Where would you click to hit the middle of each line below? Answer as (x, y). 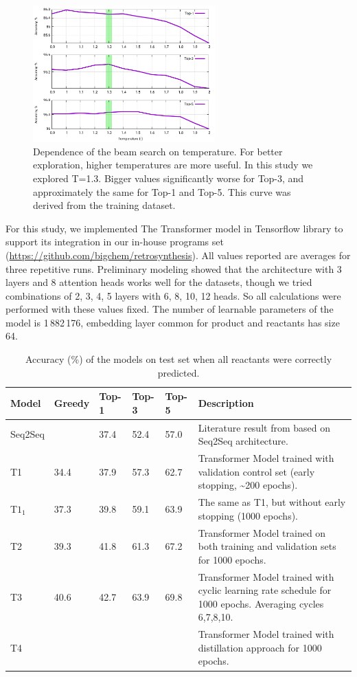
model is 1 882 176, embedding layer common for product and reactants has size (173, 322)
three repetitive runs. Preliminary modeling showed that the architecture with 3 (174, 268)
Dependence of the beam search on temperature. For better (158, 151)
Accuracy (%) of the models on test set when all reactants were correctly (178, 359)
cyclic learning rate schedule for (265, 590)
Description (226, 403)
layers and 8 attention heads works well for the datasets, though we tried (159, 282)
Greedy (72, 403)
